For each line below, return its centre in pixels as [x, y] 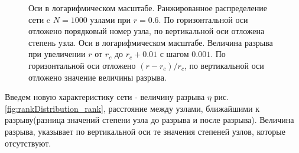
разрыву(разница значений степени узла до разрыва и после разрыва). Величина [149, 120]
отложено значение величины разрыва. [97, 77]
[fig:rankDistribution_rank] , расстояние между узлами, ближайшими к [132, 108]
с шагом [174, 54]
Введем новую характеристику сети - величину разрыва [105, 97]
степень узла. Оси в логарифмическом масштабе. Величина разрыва [151, 42]
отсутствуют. [28, 143]
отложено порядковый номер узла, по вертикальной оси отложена [147, 31]
